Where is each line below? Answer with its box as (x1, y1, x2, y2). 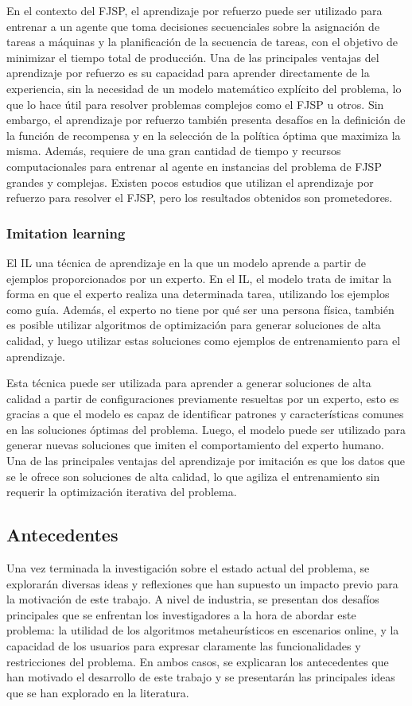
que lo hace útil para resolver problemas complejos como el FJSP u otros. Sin (6, 95, 384, 112)
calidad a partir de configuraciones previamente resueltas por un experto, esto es (6, 390, 399, 406)
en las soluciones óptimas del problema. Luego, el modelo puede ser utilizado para (6, 421, 406, 437)
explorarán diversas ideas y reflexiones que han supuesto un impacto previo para (6, 575, 398, 592)
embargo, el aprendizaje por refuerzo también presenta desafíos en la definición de (6, 111, 406, 128)
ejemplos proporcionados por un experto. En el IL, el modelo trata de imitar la (6, 270, 392, 286)
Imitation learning (6, 223, 126, 242)
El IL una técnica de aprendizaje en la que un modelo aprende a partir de (6, 254, 367, 270)
